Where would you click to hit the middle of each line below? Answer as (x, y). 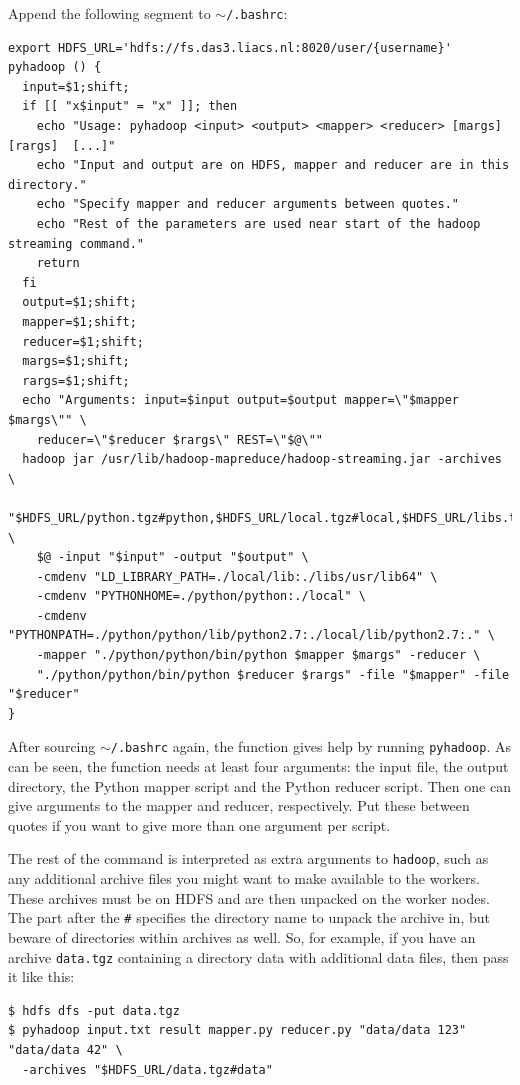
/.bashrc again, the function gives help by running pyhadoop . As (311, 746)
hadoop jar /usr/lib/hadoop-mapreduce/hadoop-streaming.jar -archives (262, 459)
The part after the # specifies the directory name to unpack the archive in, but (249, 917)
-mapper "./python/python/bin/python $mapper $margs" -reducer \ (258, 655)
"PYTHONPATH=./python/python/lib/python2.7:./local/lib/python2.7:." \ (251, 635)
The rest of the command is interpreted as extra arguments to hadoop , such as (248, 858)
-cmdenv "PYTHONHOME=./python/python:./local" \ (201, 596)
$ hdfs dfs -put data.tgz (94, 1010)
